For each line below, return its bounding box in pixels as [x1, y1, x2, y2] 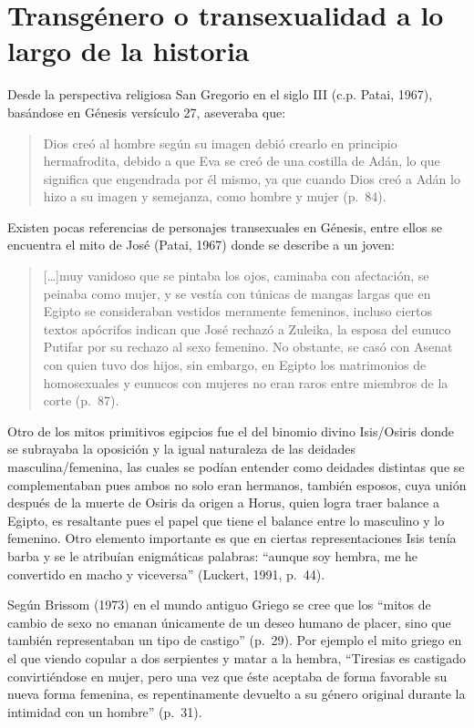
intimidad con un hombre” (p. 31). [7, 702, 202, 721]
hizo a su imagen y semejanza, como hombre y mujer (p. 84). [43, 187, 386, 206]
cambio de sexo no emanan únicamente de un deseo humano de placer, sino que [7, 612, 451, 631]
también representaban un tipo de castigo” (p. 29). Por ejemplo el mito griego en [7, 631, 462, 650]
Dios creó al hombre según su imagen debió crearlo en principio [43, 133, 397, 152]
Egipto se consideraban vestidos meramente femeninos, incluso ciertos [43, 302, 433, 321]
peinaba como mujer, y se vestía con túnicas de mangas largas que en [43, 283, 431, 302]
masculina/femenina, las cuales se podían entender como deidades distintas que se [7, 457, 465, 476]
